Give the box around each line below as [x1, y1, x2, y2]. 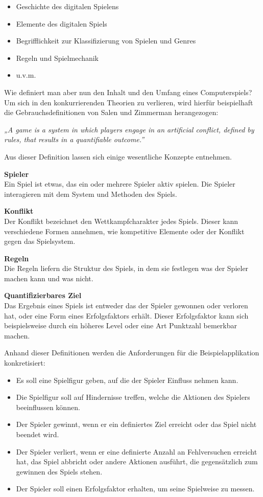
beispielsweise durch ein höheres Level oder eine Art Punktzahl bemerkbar [4, 320, 237, 331]
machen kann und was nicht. [4, 273, 93, 283]
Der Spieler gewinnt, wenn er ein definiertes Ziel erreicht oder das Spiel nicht [16, 419, 257, 430]
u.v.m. [16, 70, 36, 80]
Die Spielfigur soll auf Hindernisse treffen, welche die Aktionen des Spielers [16, 392, 250, 402]
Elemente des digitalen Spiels [16, 18, 107, 29]
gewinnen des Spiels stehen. [16, 466, 103, 477]
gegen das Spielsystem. [4, 236, 76, 246]
